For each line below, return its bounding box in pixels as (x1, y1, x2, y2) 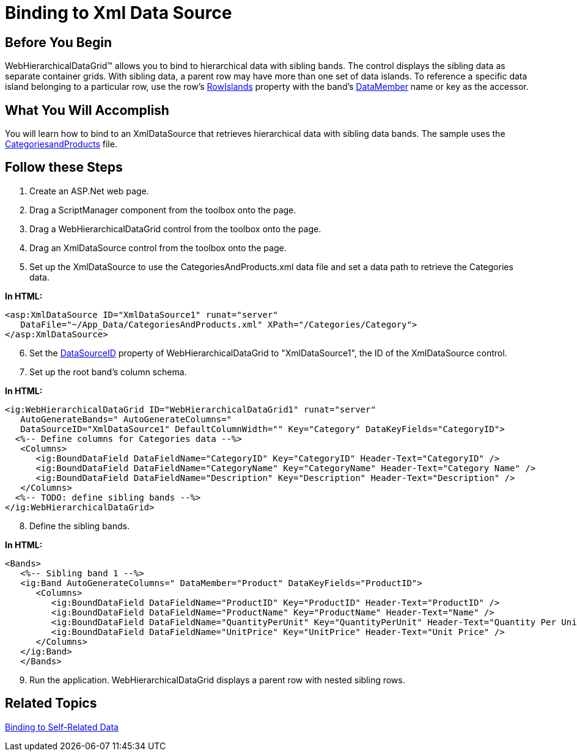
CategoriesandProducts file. (5, 139, 117, 150)
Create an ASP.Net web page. (29, 185, 149, 196)
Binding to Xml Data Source (5, 2, 232, 23)
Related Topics (5, 695, 97, 711)
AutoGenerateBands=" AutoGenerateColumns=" (20, 414, 232, 424)
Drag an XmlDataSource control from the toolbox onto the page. (29, 242, 287, 253)
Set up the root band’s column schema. (29, 366, 187, 377)
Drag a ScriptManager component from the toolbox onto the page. (29, 204, 296, 215)
